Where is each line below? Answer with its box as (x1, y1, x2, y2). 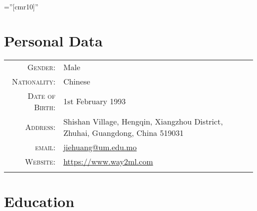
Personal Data (4, 30, 103, 50)
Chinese (63, 75, 90, 87)
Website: (25, 155, 56, 167)
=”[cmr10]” (4, 1, 39, 11)
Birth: (34, 101, 56, 113)
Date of (28, 89, 56, 101)
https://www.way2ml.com (63, 155, 153, 167)
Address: (25, 121, 56, 133)
